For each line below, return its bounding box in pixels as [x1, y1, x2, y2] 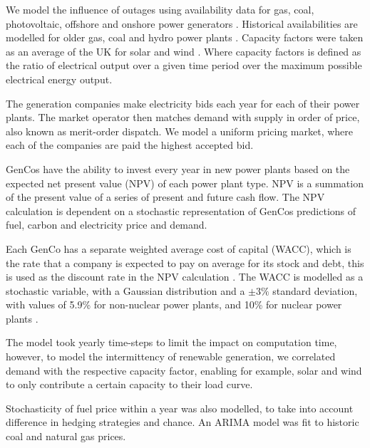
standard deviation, [272, 283, 358, 298]
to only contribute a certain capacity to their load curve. [6, 377, 253, 392]
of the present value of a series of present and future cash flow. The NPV [6, 189, 325, 204]
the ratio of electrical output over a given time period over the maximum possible [6, 58, 362, 73]
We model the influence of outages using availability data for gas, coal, [6, 2, 314, 16]
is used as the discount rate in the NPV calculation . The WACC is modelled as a [6, 269, 364, 284]
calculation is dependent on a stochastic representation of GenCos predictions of [6, 203, 356, 218]
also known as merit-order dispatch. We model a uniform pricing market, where [6, 123, 354, 138]
